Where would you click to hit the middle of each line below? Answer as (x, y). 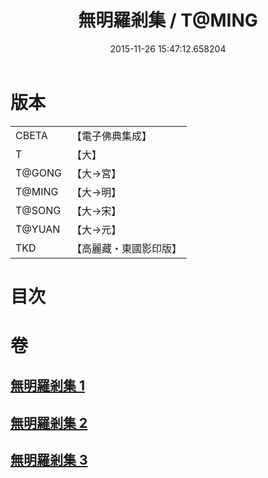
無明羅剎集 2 (49, 422)
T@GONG (38, 173)
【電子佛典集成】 (111, 136)
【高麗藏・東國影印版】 (126, 248)
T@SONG (38, 210)
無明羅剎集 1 (48, 386)
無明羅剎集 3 (49, 460)
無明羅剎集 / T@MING (168, 20)
